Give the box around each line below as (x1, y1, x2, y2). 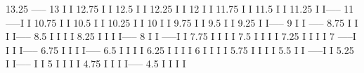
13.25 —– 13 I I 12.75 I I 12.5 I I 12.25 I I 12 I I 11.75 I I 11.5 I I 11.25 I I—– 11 (6, 1, 354, 15)
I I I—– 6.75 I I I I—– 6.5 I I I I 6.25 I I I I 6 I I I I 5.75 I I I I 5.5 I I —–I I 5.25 (6, 42, 354, 57)
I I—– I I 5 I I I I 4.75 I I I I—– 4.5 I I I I (6, 56, 186, 71)
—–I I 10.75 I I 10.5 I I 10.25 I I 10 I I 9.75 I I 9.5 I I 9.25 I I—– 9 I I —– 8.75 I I (6, 15, 358, 29)
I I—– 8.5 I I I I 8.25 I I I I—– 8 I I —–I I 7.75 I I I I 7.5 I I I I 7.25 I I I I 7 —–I (6, 29, 356, 44)
